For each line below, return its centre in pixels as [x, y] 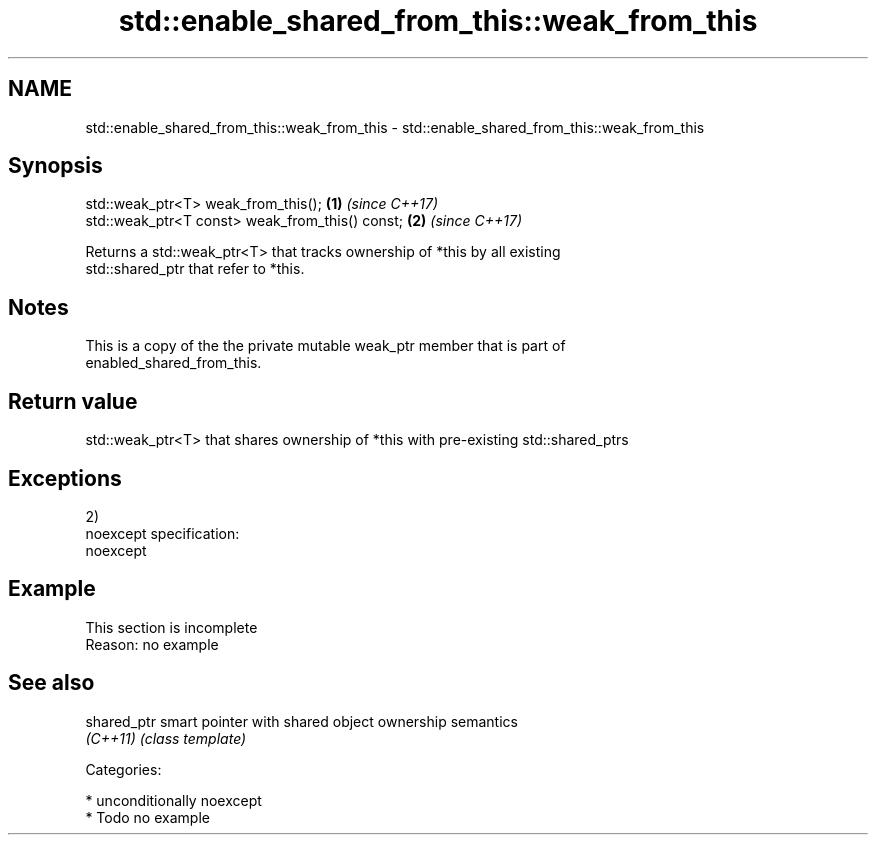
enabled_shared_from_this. [173, 363]
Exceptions [65, 478]
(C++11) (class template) [166, 738]
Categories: [123, 769]
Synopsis [55, 166]
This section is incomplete [171, 627]
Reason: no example [152, 644]
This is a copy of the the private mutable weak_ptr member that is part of [325, 346]
